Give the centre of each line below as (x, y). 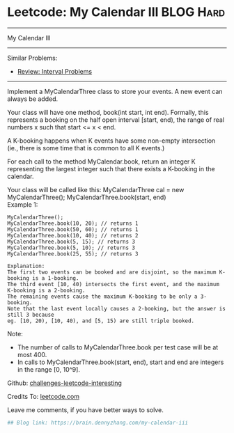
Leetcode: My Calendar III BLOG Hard (116, 12)
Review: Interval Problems (55, 71)
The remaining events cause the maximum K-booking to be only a (102, 297)
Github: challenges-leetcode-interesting (64, 383)
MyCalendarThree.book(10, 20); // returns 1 (73, 223)
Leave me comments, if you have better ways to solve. (85, 410)
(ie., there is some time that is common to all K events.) (86, 148)
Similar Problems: (32, 58)
